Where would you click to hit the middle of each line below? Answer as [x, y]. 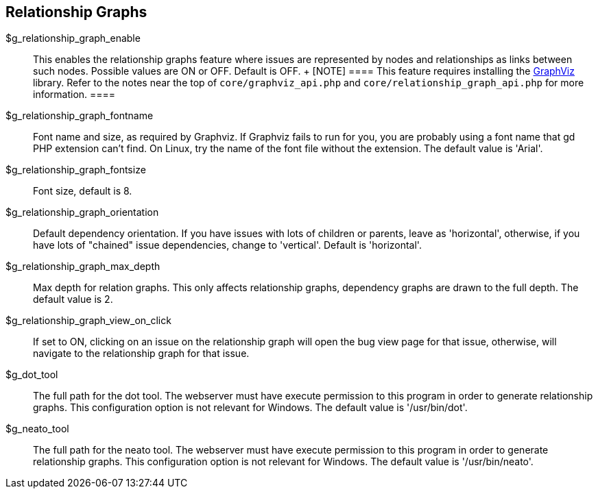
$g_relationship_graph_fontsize [76, 170]
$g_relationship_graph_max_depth [83, 267]
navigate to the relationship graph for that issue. [141, 354]
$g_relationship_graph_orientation [82, 212]
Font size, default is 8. [83, 191]
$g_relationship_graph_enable [73, 38]
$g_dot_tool [32, 375]
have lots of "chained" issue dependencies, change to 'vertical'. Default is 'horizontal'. [227, 245]
